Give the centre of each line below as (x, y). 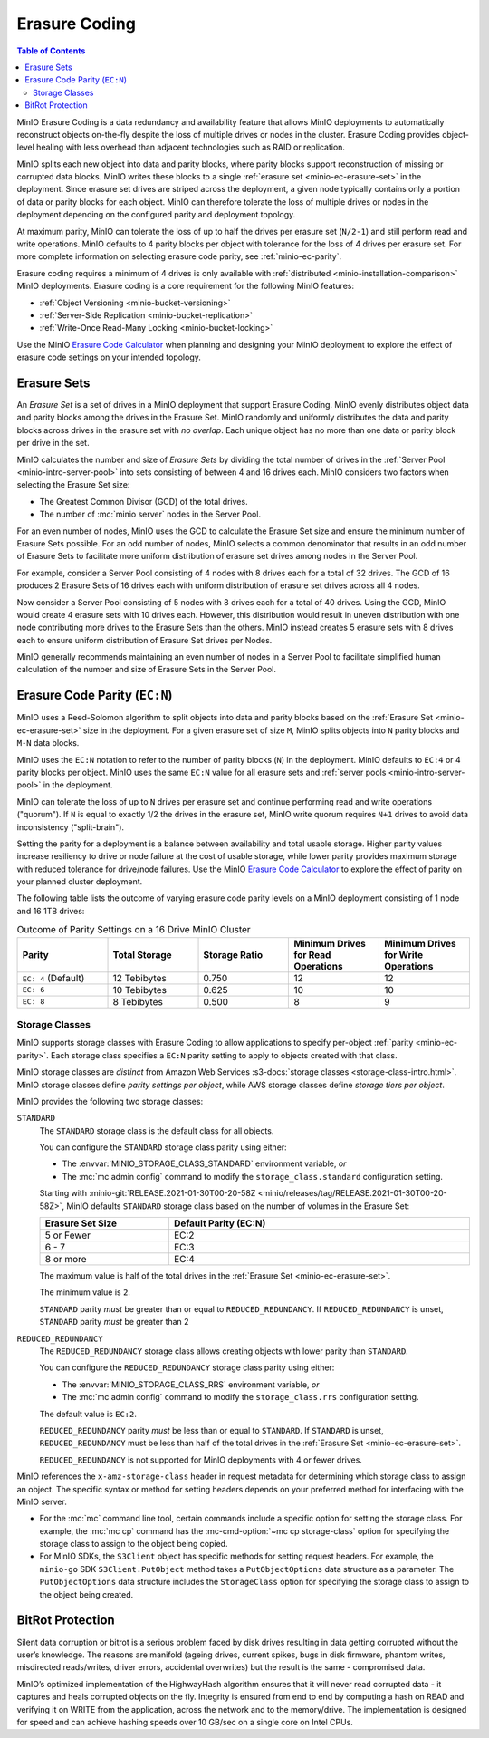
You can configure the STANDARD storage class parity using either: (163, 1147)
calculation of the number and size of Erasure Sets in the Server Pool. (146, 670)
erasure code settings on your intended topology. (109, 357)
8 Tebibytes (138, 1001)
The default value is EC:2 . (88, 1414)
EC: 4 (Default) (53, 978)
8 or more (66, 1260)
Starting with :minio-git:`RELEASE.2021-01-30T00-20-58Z (148, 1193)
